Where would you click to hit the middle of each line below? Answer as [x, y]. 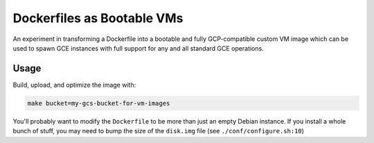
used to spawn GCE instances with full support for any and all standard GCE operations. [138, 48]
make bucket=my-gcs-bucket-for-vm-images [99, 103]
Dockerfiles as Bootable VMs [98, 18]
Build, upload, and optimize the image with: [74, 85]
